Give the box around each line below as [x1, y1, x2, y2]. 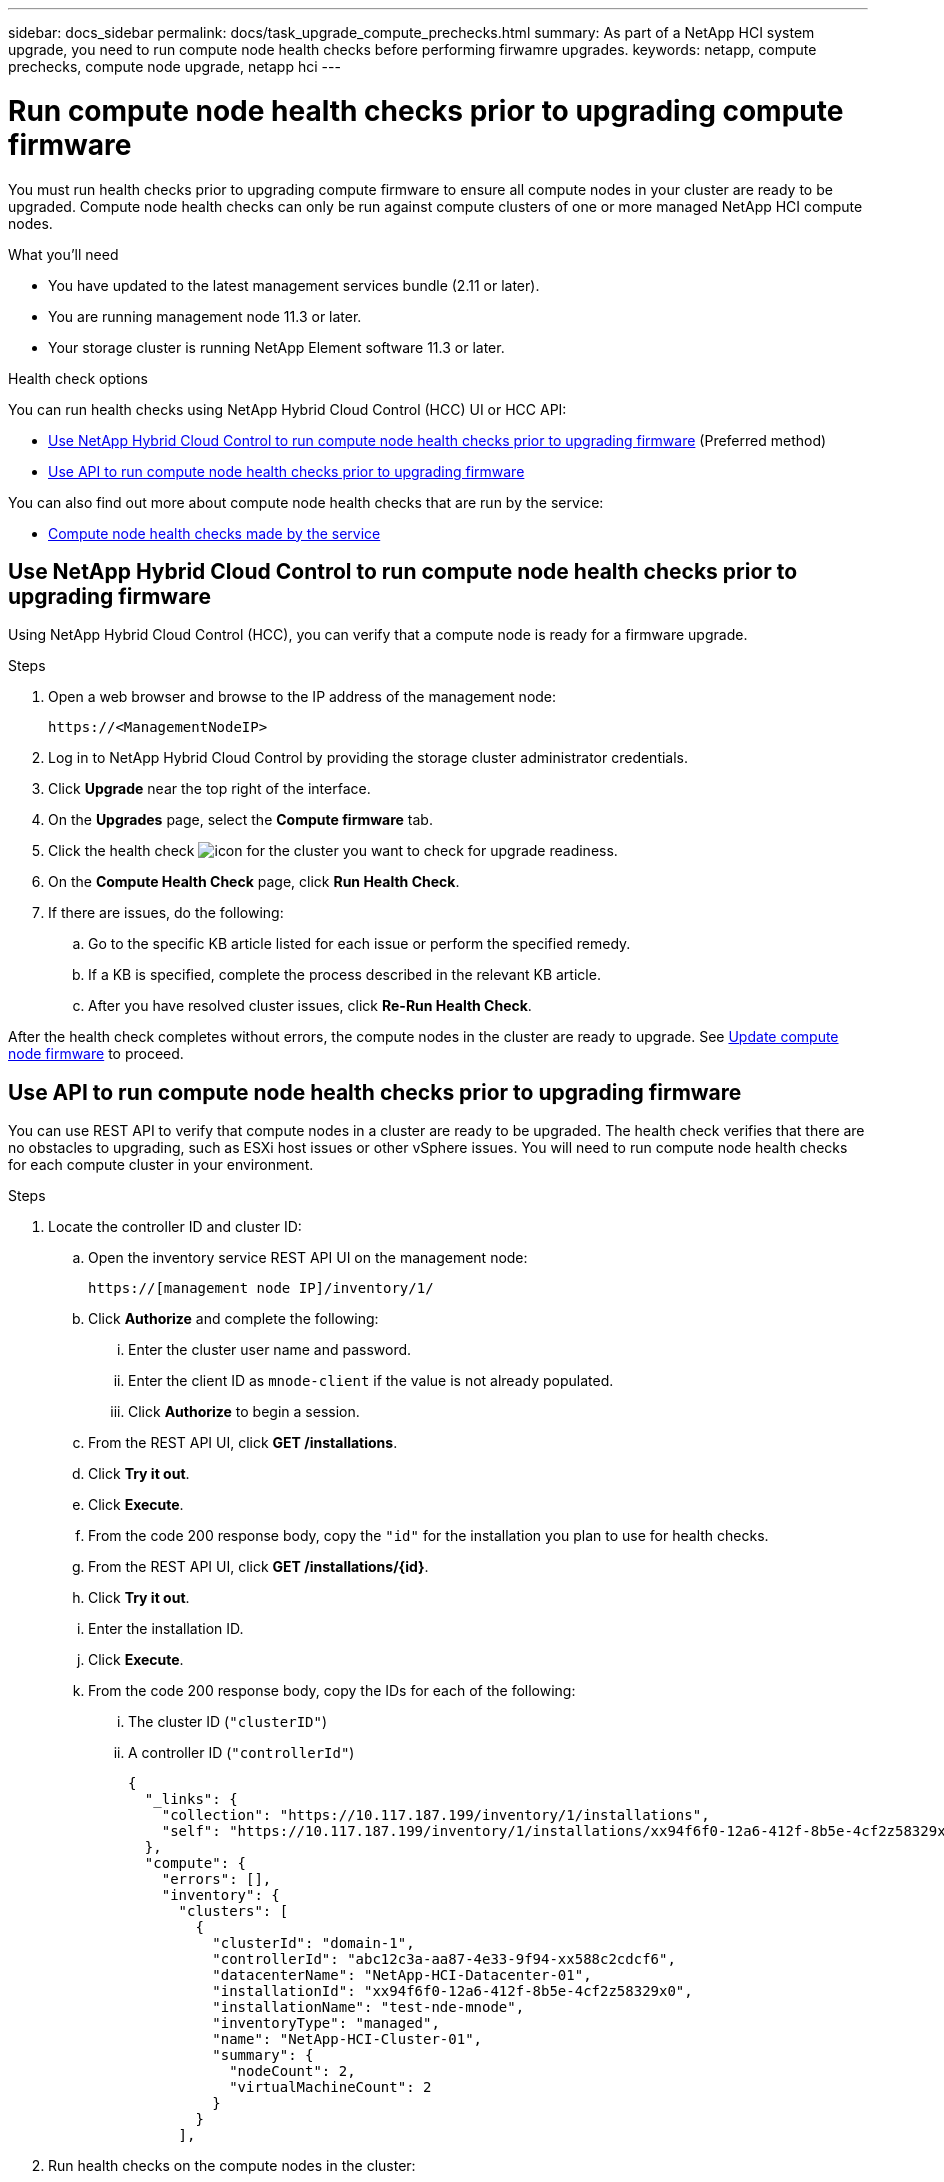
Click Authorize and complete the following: [88, 1310, 379, 1328]
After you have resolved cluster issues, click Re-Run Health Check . [88, 997, 532, 1015]
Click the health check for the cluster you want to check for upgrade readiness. [48, 842, 618, 860]
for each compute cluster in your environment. [8, 1156, 314, 1174]
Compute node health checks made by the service [48, 524, 381, 542]
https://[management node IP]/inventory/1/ [88, 1280, 434, 1297]
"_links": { [144, 1791, 238, 1808]
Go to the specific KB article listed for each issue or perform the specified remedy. [88, 935, 631, 953]
